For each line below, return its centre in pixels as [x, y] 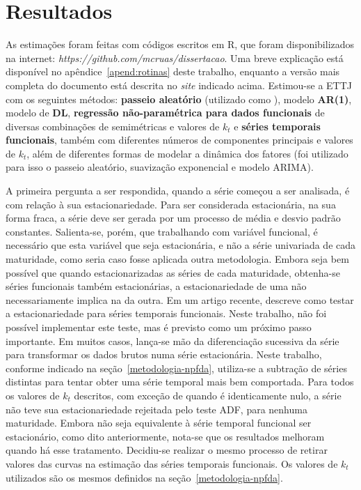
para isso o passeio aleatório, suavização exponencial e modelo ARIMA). [160, 167]
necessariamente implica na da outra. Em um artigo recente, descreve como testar [180, 299]
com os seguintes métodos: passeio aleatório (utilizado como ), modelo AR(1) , [179, 99]
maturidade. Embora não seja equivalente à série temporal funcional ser [159, 423]
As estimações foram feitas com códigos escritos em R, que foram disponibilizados [180, 44]
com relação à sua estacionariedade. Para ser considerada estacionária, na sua [171, 204]
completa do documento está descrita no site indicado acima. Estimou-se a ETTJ [179, 85]
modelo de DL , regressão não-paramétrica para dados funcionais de [165, 113]
